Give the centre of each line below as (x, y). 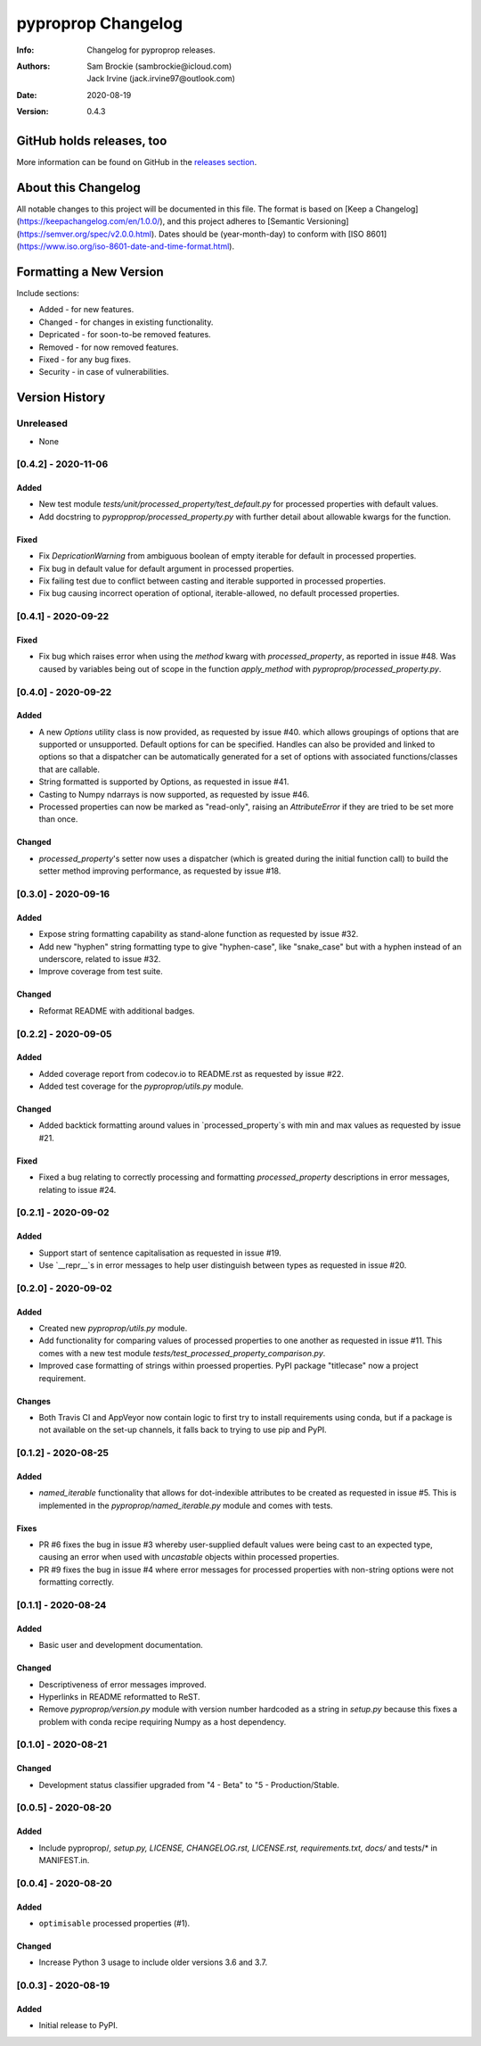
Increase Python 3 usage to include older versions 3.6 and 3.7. (153, 1962)
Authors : (33, 66)
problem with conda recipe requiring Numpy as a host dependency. (163, 1721)
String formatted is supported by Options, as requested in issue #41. (164, 782)
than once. (58, 819)
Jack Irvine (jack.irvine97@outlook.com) (161, 79)
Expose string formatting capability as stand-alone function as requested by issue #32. (199, 934)
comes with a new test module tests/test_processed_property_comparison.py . (182, 1353)
